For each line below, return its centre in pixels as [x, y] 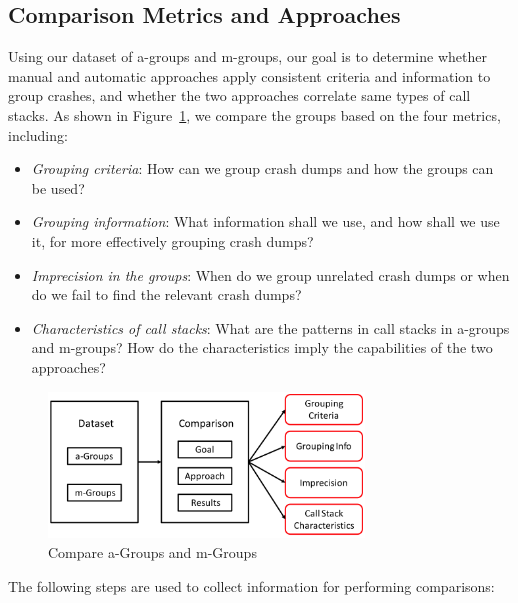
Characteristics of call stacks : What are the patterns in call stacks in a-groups [270, 327]
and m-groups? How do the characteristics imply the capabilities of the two [262, 347]
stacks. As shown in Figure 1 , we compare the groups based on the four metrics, [254, 114]
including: [38, 134]
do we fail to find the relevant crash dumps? [166, 294]
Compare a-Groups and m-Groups [152, 551]
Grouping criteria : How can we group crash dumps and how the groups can [262, 168]
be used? [58, 187]
